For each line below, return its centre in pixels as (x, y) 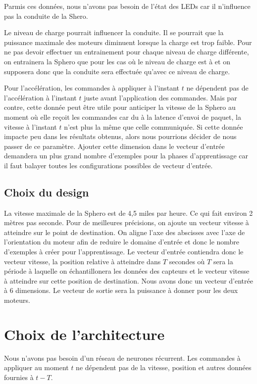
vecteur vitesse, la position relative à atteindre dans (82, 261)
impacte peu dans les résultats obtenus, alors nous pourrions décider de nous (120, 136)
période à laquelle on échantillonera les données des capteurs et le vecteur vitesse (127, 271)
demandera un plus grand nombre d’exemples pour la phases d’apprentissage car (126, 156)
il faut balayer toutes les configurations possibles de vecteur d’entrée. (108, 165)
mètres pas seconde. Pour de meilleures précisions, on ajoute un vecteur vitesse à (127, 222)
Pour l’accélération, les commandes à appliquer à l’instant (92, 88)
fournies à (19, 377)
